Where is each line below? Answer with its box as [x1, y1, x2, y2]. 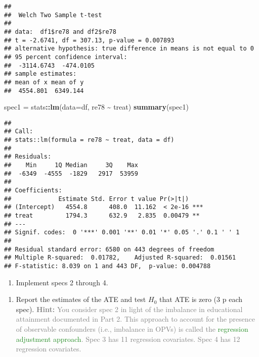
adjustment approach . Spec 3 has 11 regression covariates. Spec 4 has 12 [16, 333, 240, 344]
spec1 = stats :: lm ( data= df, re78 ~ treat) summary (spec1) [4, 101, 189, 112]
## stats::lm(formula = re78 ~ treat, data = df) [4, 136, 175, 144]
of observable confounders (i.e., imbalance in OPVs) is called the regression [16, 324, 248, 334]
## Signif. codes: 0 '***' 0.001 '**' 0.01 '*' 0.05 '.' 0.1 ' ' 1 [4, 229, 240, 236]
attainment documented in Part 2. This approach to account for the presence [16, 314, 255, 324]
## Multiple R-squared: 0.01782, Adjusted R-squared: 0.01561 [4, 254, 236, 262]
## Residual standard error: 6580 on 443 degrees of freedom [4, 245, 214, 253]
